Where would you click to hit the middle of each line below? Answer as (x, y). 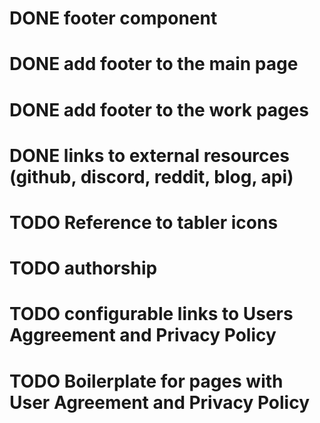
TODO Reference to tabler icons (144, 222)
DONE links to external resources (149, 155)
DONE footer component (113, 18)
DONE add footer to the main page (154, 64)
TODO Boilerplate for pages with (146, 381)
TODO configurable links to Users (151, 314)
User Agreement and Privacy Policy (160, 402)
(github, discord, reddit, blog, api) (151, 176)
